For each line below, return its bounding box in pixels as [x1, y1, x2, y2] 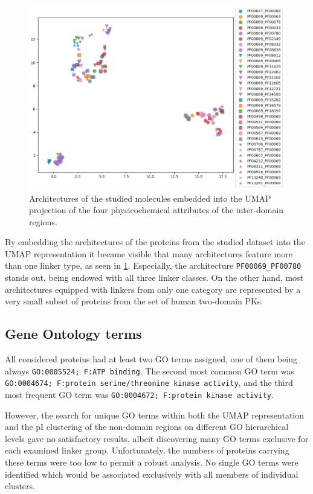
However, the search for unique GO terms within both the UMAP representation [5, 408, 305, 421]
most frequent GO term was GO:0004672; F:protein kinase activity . [5, 388, 274, 401]
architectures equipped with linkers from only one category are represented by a [5, 283, 301, 295]
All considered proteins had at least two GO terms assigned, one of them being [5, 353, 298, 365]
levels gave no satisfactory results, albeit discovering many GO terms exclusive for [5, 432, 309, 444]
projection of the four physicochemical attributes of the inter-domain [29, 204, 284, 216]
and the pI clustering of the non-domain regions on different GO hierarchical [5, 420, 289, 433]
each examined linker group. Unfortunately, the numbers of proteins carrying [5, 444, 289, 457]
